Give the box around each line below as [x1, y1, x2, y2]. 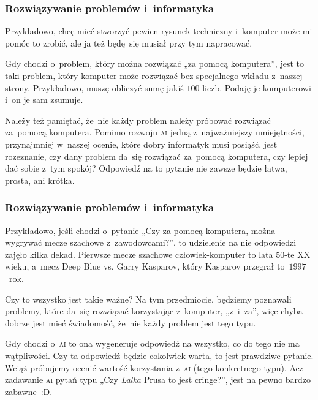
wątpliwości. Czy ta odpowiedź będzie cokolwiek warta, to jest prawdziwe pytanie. [5, 349, 314, 361]
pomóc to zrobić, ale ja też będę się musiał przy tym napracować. [5, 36, 252, 49]
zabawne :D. [5, 385, 53, 398]
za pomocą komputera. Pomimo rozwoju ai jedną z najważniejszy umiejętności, [5, 126, 305, 138]
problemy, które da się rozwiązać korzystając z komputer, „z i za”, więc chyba [5, 304, 303, 317]
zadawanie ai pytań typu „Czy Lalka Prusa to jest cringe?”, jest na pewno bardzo [5, 373, 311, 386]
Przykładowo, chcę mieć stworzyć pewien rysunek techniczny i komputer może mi [5, 25, 312, 37]
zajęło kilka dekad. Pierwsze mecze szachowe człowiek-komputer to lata [5, 247, 273, 260]
